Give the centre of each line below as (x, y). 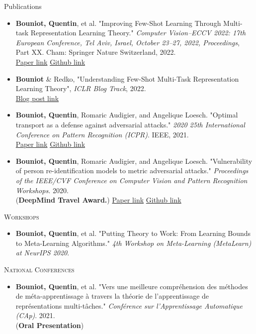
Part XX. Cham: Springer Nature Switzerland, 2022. (96, 52)
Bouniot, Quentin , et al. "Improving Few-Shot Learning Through (118, 23)
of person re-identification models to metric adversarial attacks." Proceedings (132, 170)
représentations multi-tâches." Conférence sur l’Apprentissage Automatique (129, 305)
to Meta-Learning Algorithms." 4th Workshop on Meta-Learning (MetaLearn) (133, 243)
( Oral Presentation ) (50, 325)
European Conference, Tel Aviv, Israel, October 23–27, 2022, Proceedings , (128, 42)
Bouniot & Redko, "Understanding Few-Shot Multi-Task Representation (127, 78)
